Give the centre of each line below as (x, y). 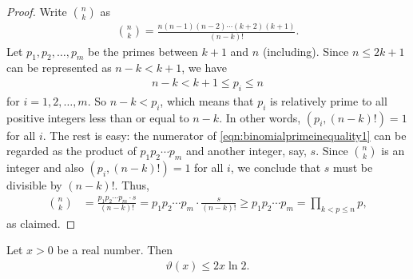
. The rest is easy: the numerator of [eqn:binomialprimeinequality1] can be (224, 135)
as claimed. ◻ (41, 223)
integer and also (45, 167)
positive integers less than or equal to (98, 117)
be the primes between (143, 51)
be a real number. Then (115, 250)
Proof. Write (37, 11)
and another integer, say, (246, 151)
